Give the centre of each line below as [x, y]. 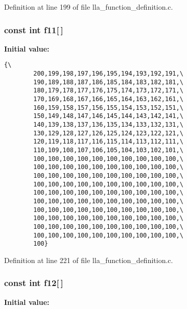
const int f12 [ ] [34, 283]
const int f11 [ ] [34, 29]
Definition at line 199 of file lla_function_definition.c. [89, 7]
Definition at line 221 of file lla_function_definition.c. [89, 260]
